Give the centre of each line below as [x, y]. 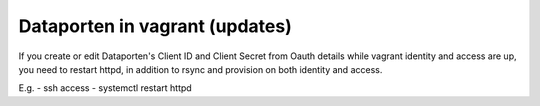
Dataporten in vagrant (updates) [155, 26]
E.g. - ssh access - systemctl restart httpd [105, 88]
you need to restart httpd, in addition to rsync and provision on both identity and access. [200, 69]
